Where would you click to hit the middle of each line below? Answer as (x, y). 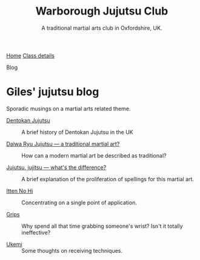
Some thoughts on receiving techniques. (72, 250)
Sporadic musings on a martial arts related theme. (68, 108)
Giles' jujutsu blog (53, 92)
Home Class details (30, 55)
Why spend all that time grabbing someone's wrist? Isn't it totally (102, 226)
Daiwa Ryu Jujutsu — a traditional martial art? (63, 144)
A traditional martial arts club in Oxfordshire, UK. (102, 28)
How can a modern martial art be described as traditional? (94, 155)
